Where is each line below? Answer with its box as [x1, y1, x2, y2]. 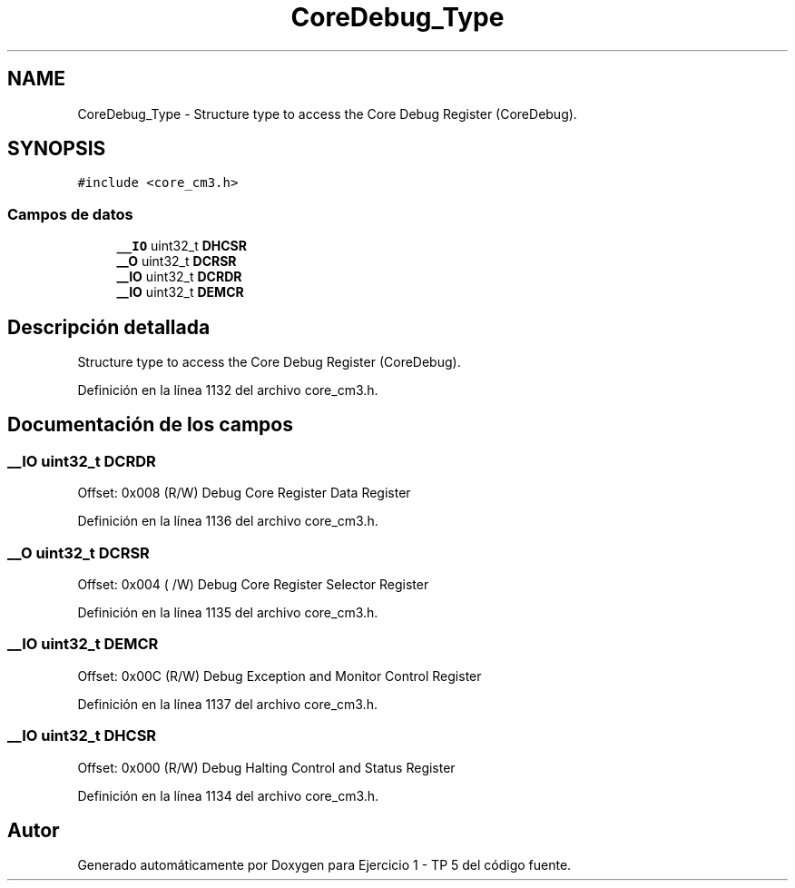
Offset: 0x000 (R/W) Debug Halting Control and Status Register [77, 759, 456, 775]
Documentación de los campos [7, 413, 293, 437]
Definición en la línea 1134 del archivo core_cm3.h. [77, 787, 379, 804]
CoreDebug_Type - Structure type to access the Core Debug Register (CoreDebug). [77, 105, 577, 122]
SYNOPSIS [7, 137, 106, 161]
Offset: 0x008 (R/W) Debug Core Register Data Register [77, 485, 411, 501]
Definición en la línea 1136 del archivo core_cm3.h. [77, 513, 378, 529]
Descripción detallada [7, 315, 211, 339]
